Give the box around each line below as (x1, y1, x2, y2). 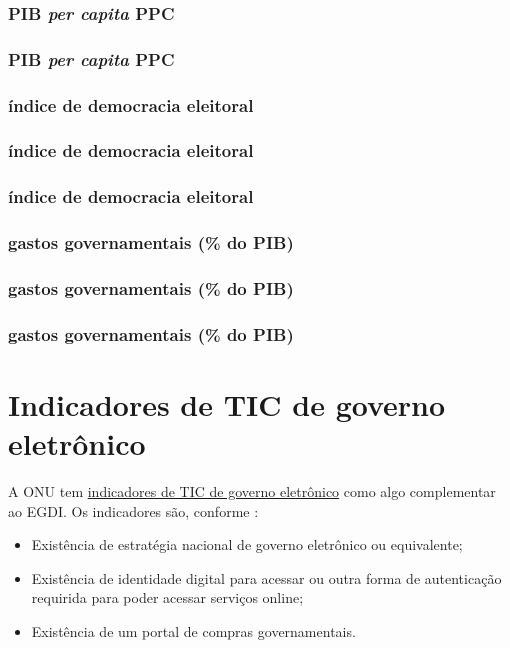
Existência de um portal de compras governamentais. (31, 621, 356, 642)
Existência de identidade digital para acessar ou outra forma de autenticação (31, 567, 502, 588)
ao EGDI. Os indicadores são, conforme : (8, 500, 259, 521)
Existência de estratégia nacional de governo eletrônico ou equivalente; (31, 534, 463, 555)
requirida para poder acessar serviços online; (31, 587, 304, 608)
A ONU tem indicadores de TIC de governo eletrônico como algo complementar (8, 481, 496, 502)
